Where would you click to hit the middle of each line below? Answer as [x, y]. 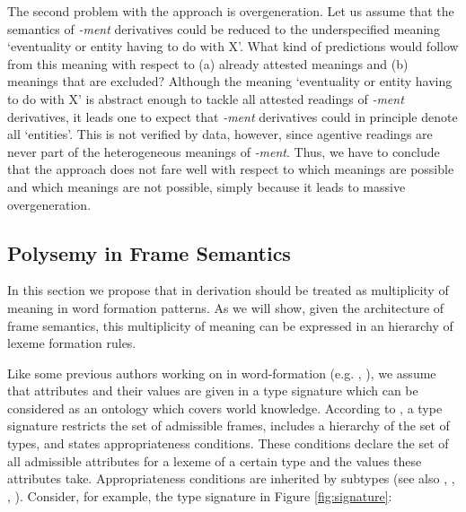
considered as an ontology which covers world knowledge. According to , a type [225, 408]
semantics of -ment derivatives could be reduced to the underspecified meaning [224, 28]
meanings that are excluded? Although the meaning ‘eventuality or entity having [230, 81]
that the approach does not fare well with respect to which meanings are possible [231, 169]
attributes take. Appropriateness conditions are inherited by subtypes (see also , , [231, 478]
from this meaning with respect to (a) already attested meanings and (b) [208, 63]
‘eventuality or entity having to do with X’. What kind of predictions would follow [233, 46]
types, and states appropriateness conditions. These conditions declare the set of [228, 443]
